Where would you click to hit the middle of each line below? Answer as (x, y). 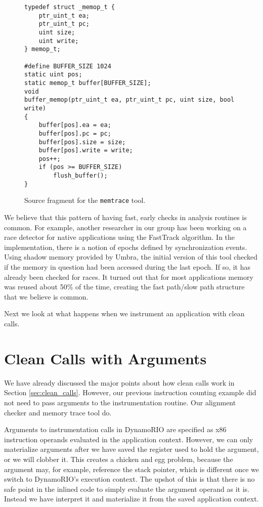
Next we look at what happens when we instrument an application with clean (124, 313)
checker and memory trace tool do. (58, 412)
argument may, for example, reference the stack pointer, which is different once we (131, 469)
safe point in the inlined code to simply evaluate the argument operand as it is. (127, 489)
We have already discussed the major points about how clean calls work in (119, 382)
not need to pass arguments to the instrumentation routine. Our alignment (120, 402)
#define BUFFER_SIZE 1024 (68, 66)
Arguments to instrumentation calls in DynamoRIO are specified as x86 (115, 429)
